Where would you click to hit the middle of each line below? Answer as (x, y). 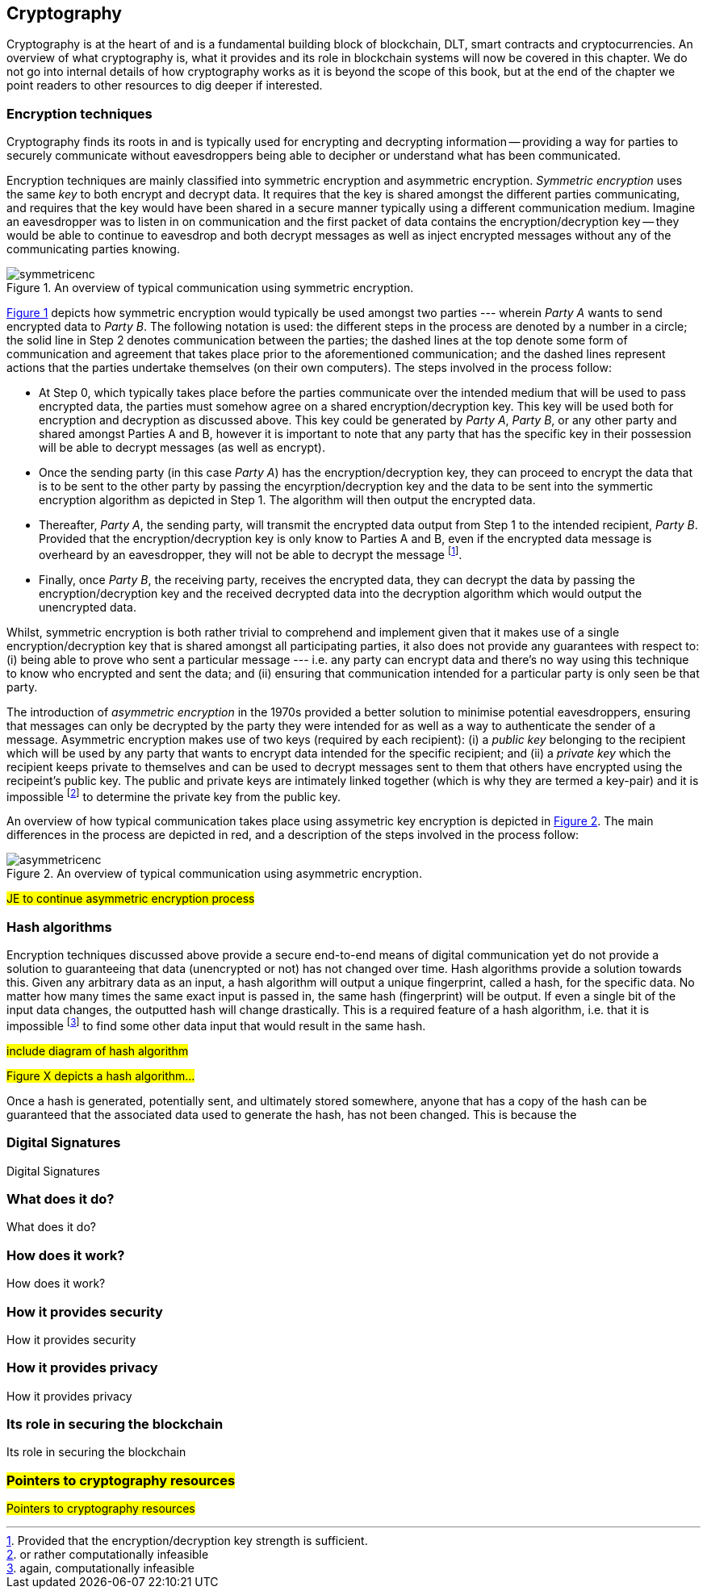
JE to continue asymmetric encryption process (131, 899)
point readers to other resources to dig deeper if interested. (165, 86)
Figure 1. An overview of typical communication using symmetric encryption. (210, 288)
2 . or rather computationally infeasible (108, 1555)
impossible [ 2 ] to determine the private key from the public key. (174, 795)
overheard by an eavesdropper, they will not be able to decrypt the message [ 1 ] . (251, 553)
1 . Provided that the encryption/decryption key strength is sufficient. (187, 1541)
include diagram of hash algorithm (98, 1050)
